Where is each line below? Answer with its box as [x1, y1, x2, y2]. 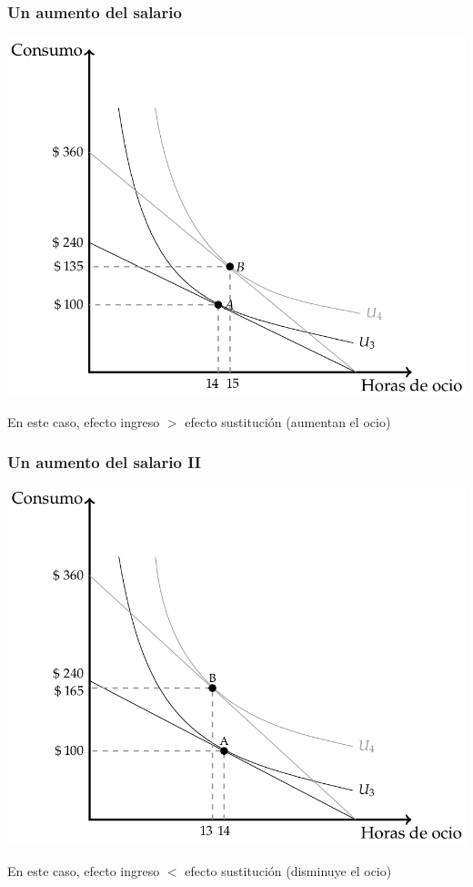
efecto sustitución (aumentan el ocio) [185, 412, 391, 431]
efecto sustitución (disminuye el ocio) [185, 861, 392, 880]
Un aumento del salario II [7, 451, 201, 474]
